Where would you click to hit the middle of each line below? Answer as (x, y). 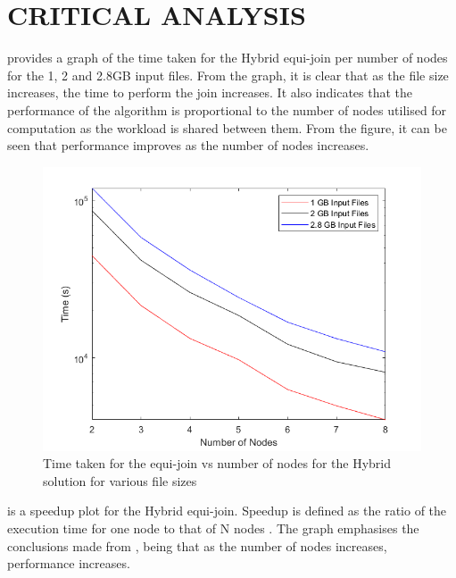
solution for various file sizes (120, 480)
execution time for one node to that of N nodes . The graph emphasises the (213, 528)
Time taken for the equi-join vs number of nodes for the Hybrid (217, 463)
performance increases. (69, 563)
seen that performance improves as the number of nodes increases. (188, 145)
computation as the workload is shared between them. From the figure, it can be (227, 127)
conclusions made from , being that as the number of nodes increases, (197, 545)
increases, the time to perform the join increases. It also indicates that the (210, 92)
